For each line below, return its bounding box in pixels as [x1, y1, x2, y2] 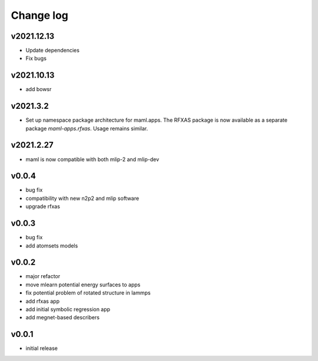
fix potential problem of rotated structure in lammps [25, 289, 151, 296]
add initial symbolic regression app [25, 306, 111, 313]
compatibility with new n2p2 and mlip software [25, 195, 140, 202]
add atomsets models [25, 242, 78, 249]
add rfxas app [25, 298, 60, 305]
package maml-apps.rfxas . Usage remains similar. [25, 125, 148, 132]
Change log [11, 9, 69, 22]
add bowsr [25, 86, 52, 93]
